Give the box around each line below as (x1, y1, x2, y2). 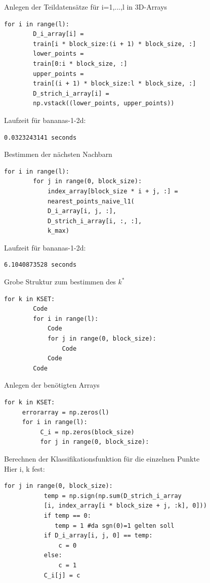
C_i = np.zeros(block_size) (40, 428, 135, 436)
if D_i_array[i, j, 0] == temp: (44, 532, 153, 539)
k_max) (47, 227, 69, 235)
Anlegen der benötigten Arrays (4, 380, 100, 390)
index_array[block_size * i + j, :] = (47, 187, 178, 195)
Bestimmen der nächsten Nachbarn (4, 149, 112, 159)
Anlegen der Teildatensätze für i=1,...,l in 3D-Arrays (4, 2, 167, 12)
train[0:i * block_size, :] (33, 60, 128, 67)
